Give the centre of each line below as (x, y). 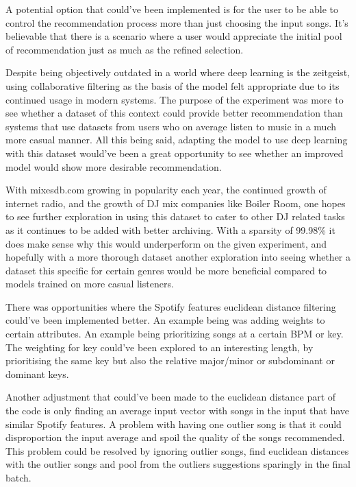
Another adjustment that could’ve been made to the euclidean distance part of (171, 397)
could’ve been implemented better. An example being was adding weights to (165, 320)
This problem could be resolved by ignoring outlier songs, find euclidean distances (177, 450)
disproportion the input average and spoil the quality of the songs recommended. (175, 437)
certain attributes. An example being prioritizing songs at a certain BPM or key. (175, 334)
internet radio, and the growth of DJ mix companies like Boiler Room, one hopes (176, 203)
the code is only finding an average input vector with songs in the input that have (177, 411)
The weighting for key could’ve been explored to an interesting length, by (160, 347)
